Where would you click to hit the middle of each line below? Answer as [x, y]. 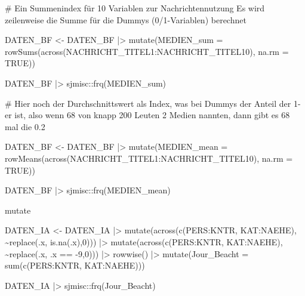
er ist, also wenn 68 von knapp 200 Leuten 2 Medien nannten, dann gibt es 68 [147, 115]
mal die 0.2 [25, 126]
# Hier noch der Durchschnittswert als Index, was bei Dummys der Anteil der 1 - [153, 103]
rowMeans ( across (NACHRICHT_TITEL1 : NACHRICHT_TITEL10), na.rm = [149, 158]
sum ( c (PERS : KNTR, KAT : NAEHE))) [75, 265]
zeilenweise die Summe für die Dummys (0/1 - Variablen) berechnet [126, 19]
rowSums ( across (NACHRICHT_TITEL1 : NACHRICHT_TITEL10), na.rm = [147, 51]
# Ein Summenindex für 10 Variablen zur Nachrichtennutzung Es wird [135, 8]
